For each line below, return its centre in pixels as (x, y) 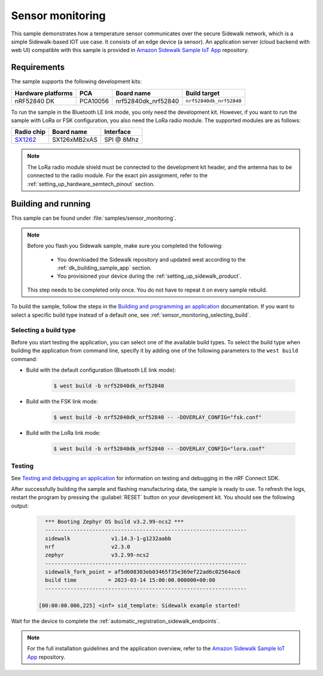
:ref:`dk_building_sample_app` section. (104, 268)
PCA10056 (95, 101)
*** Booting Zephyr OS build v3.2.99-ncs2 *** (115, 522)
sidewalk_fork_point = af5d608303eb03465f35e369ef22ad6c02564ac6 (143, 572)
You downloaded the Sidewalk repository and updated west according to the (151, 259)
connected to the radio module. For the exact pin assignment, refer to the (117, 175)
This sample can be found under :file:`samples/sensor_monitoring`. (94, 218)
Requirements (38, 67)
